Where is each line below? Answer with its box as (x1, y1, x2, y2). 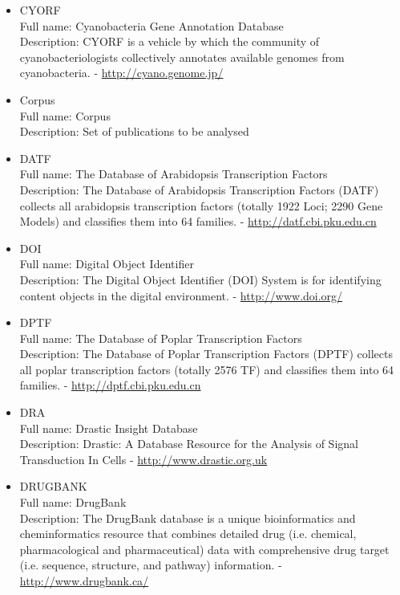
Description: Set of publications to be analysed (19, 123, 249, 140)
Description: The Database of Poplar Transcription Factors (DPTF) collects (19, 345, 393, 362)
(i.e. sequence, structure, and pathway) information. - (19, 556, 282, 573)
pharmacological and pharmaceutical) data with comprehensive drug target (19, 540, 390, 557)
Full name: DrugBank (19, 494, 127, 511)
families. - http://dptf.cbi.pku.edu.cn (19, 377, 201, 393)
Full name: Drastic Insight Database (19, 419, 198, 436)
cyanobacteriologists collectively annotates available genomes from (19, 48, 345, 65)
